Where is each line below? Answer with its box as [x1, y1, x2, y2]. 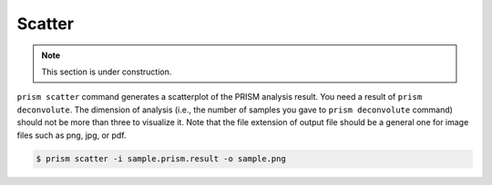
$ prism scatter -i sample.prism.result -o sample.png [36, 154, 286, 164]
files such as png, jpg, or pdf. [16, 130, 127, 141]
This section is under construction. [41, 66, 172, 77]
